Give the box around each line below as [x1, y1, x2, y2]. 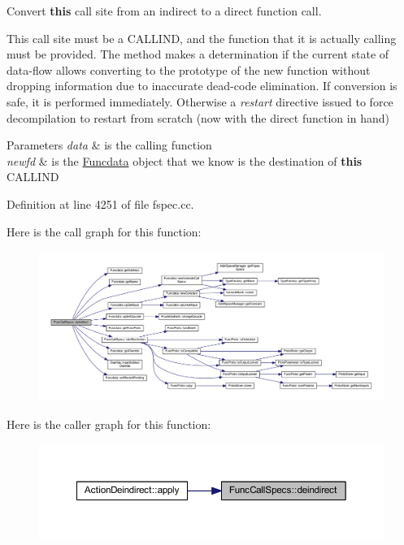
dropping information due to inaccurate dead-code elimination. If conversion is [7, 77, 397, 94]
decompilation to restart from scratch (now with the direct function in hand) [7, 109, 389, 126]
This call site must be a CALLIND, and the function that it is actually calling [7, 29, 397, 46]
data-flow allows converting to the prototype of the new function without [7, 61, 371, 78]
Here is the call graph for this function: [7, 223, 202, 240]
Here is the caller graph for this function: [7, 415, 211, 432]
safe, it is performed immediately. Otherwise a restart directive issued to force [7, 93, 393, 110]
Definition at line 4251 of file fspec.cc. [7, 195, 194, 212]
